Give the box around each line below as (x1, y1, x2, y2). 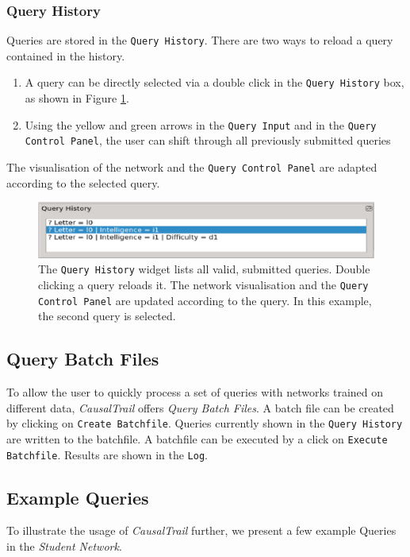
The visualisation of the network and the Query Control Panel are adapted (6, 159, 377, 176)
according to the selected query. (6, 174, 160, 191)
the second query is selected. (38, 308, 176, 324)
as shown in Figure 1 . (25, 90, 129, 106)
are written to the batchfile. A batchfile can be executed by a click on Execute (6, 430, 388, 447)
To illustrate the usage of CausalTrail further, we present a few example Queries (6, 522, 397, 539)
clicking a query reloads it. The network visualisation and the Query (38, 276, 369, 292)
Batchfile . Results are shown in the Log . (6, 446, 208, 462)
